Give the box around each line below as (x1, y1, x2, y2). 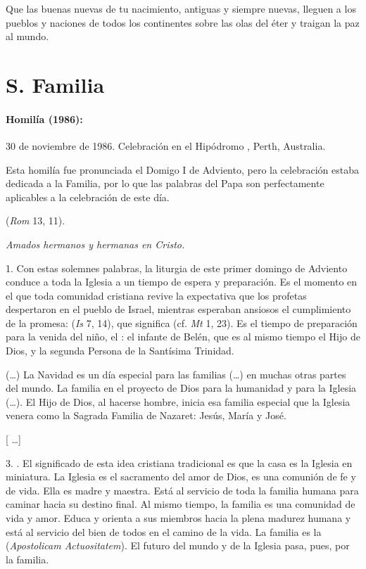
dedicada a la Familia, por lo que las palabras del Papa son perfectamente (6, 176, 324, 191)
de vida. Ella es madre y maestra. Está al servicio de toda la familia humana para (6, 482, 359, 497)
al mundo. (6, 29, 49, 44)
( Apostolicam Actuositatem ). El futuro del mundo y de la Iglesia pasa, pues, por (6, 538, 350, 553)
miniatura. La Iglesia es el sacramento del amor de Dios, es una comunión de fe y (6, 469, 356, 484)
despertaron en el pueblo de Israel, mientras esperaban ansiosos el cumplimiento (6, 302, 351, 317)
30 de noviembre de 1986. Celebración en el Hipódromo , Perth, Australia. (6, 138, 326, 153)
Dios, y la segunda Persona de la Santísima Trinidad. (6, 343, 234, 358)
